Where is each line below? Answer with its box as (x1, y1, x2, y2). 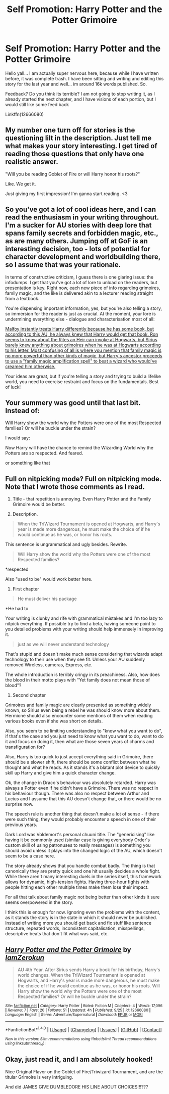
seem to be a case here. (5, 853, 55, 859)
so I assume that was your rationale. (5, 260, 121, 269)
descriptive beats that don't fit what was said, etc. (5, 931, 109, 937)
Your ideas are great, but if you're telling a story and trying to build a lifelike (5, 373, 161, 379)
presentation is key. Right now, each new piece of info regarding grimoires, (5, 285, 160, 291)
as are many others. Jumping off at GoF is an (5, 237, 148, 246)
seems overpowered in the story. (5, 899, 74, 905)
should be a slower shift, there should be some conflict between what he (5, 759, 156, 765)
